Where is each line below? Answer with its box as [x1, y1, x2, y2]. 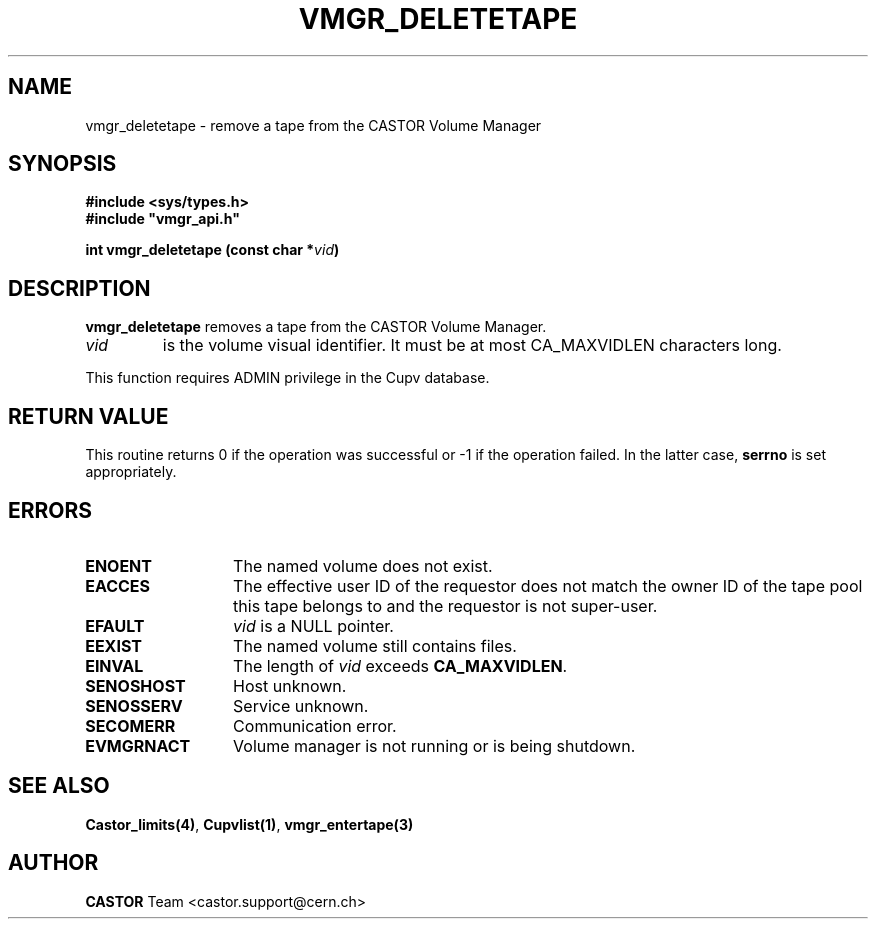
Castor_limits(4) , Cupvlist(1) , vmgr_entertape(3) [85, 815, 414, 833]
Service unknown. [233, 695, 369, 716]
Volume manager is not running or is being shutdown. [233, 735, 636, 756]
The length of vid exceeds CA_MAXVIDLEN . [233, 655, 568, 676]
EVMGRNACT [85, 735, 191, 756]
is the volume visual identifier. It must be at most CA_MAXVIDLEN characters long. [162, 335, 782, 356]
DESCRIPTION [8, 275, 151, 301]
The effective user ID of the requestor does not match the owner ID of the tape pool [233, 575, 863, 596]
